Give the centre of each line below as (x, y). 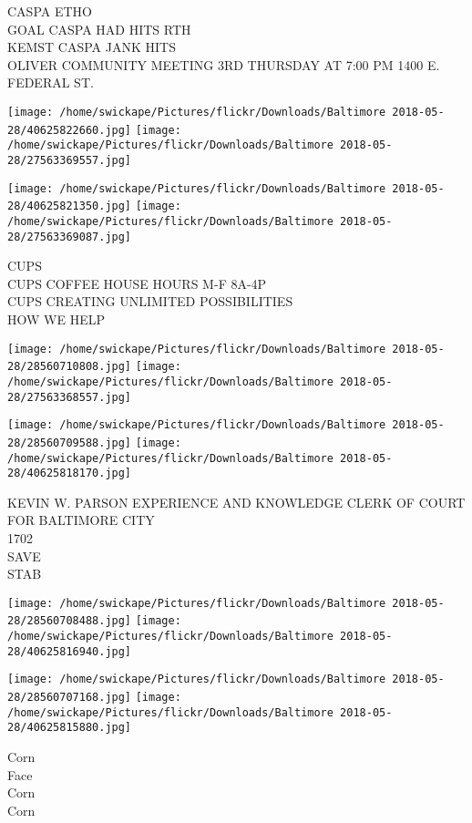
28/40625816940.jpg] (70, 651)
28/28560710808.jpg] (70, 367)
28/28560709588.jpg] (70, 442)
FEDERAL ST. (51, 82)
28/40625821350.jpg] (70, 206)
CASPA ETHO (50, 11)
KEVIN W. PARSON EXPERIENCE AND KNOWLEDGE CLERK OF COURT (236, 502)
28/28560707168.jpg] (70, 698)
